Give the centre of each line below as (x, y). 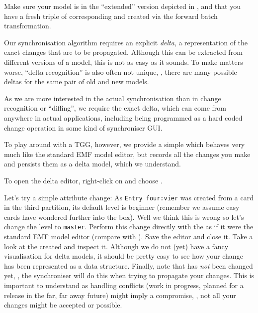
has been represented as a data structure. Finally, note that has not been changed (129, 265)
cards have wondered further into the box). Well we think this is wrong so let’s (124, 217)
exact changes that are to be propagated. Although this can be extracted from (123, 52)
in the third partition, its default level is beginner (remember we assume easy (122, 207)
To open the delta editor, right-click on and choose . (83, 180)
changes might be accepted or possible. (63, 305)
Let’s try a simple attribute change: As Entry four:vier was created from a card (129, 197)
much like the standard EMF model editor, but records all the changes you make (127, 154)
